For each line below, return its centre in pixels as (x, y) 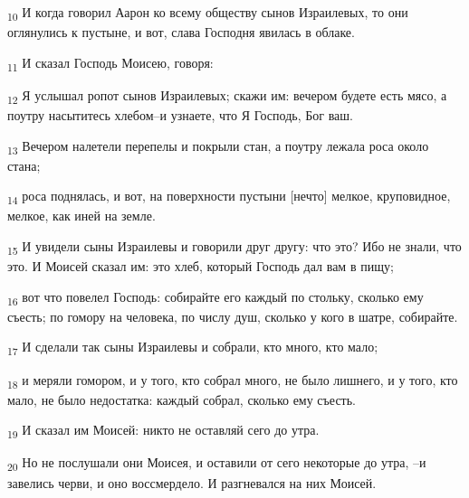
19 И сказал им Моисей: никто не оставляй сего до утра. (163, 431)
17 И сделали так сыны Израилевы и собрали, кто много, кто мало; (193, 348)
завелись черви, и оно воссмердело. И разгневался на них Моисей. (192, 482)
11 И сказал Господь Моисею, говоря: (110, 63)
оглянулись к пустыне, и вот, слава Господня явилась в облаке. (181, 32)
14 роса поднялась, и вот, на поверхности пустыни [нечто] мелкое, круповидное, (229, 197)
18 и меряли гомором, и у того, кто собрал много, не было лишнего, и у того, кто (233, 381)
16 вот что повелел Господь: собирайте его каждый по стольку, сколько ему (215, 297)
